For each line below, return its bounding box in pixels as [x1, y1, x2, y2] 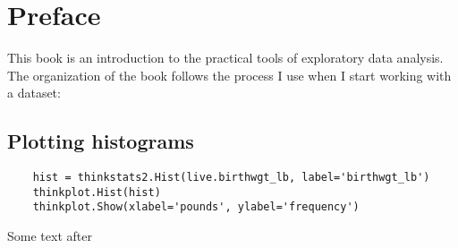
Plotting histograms [7, 127, 194, 155]
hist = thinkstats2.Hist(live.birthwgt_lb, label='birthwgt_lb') [32, 171, 430, 184]
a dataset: [7, 83, 61, 102]
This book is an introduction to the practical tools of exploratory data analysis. [7, 48, 444, 67]
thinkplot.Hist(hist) [32, 185, 161, 199]
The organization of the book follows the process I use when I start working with [7, 65, 452, 84]
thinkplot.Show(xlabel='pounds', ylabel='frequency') [32, 201, 360, 214]
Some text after [7, 227, 92, 245]
